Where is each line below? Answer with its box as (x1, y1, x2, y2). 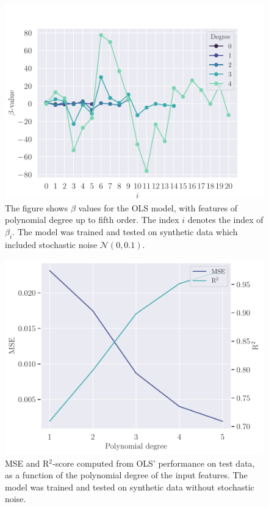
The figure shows (5, 201, 68, 214)
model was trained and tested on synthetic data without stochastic (5, 480, 254, 493)
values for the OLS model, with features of (78, 201, 238, 214)
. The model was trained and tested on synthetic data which (12, 225, 238, 238)
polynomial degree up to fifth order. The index (5, 213, 179, 226)
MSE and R (5, 456, 49, 469)
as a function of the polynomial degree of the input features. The (5, 469, 248, 481)
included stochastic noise (5, 238, 98, 250)
